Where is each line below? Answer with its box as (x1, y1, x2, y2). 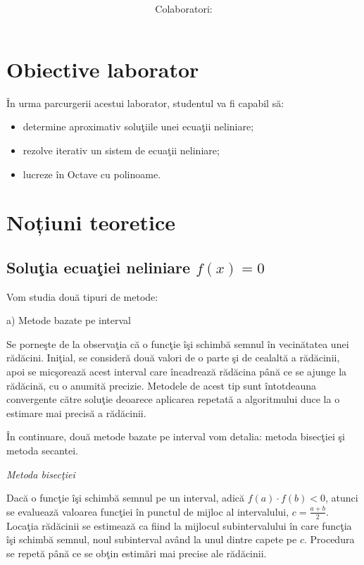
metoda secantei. (6, 443, 78, 458)
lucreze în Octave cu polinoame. (23, 166, 161, 181)
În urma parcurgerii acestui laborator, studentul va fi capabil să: (6, 95, 284, 110)
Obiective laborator (6, 54, 199, 83)
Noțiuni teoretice (6, 208, 176, 237)
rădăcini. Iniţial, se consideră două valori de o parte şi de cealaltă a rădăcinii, (6, 350, 340, 365)
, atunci (325, 490, 358, 505)
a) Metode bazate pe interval (6, 313, 131, 328)
